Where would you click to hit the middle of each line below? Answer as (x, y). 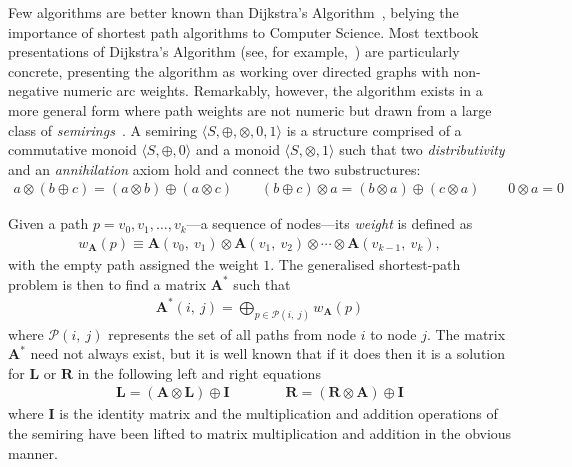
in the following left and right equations (199, 372)
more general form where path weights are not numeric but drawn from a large (250, 109)
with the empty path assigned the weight (133, 264)
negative (33, 90)
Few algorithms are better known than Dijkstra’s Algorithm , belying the (233, 12)
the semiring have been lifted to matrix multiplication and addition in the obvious (260, 432)
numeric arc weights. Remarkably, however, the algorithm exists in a (273, 90)
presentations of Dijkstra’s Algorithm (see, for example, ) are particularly (234, 51)
